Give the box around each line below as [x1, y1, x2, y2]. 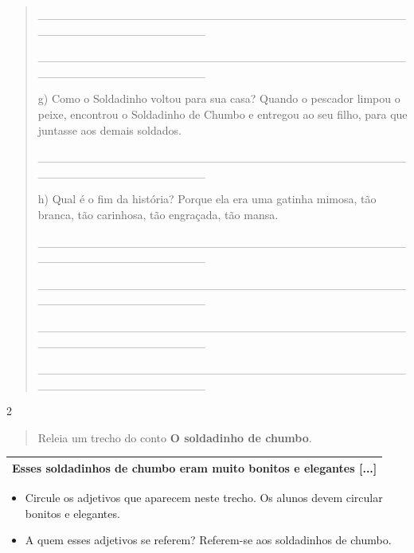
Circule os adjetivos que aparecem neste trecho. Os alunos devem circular [25, 489, 383, 506]
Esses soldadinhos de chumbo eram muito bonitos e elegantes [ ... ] [12, 459, 377, 476]
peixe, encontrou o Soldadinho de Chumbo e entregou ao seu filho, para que [37, 105, 408, 122]
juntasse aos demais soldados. [37, 121, 182, 138]
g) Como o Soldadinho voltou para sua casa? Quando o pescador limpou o [37, 90, 400, 107]
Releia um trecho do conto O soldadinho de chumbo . [37, 429, 312, 445]
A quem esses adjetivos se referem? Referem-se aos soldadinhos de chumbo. [25, 531, 392, 548]
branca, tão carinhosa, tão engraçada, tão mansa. [37, 206, 279, 222]
